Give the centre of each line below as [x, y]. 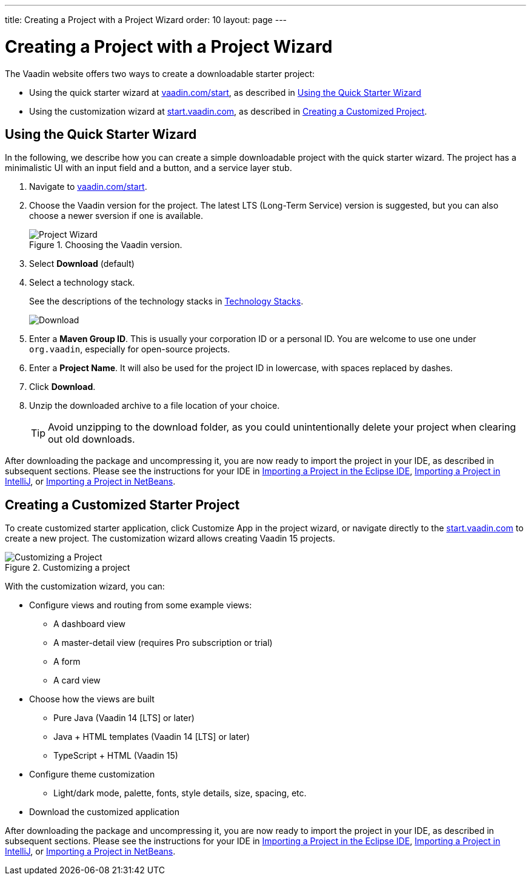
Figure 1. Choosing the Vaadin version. [106, 245]
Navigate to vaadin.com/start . [88, 187]
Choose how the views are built [92, 699]
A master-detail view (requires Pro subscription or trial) [163, 643]
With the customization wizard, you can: [85, 586]
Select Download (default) [82, 264]
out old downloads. [92, 439]
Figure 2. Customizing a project [68, 568]
